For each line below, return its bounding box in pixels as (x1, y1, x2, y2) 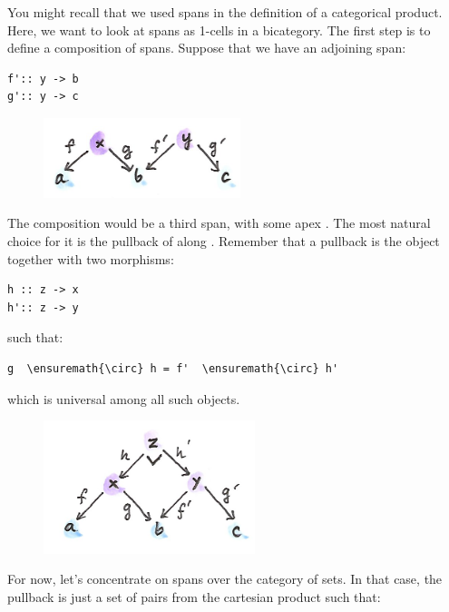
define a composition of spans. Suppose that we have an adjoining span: (7, 38, 406, 57)
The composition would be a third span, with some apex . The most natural (7, 213, 431, 232)
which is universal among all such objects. (7, 389, 240, 408)
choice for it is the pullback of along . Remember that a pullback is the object (7, 232, 440, 251)
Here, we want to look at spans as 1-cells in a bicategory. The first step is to (7, 20, 431, 39)
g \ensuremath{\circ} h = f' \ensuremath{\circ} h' (7, 362, 339, 376)
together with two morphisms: (7, 249, 174, 268)
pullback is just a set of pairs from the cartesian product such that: (7, 587, 381, 606)
